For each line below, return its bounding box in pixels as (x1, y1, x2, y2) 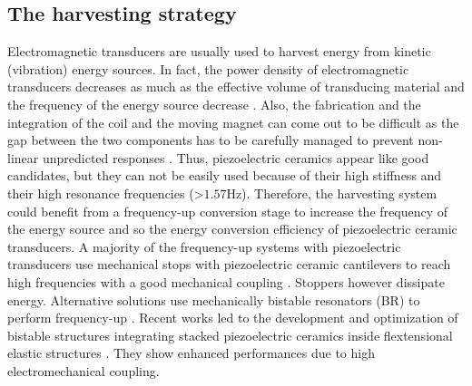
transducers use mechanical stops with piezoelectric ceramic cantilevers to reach (7, 255, 451, 274)
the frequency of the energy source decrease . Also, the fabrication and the (7, 94, 421, 113)
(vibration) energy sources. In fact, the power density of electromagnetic (7, 59, 409, 78)
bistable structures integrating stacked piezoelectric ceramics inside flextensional (7, 325, 453, 344)
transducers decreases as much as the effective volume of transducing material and (7, 77, 465, 96)
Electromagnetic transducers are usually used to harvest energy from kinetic (7, 42, 431, 61)
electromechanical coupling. (7, 361, 160, 380)
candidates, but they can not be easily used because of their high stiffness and (7, 166, 442, 185)
